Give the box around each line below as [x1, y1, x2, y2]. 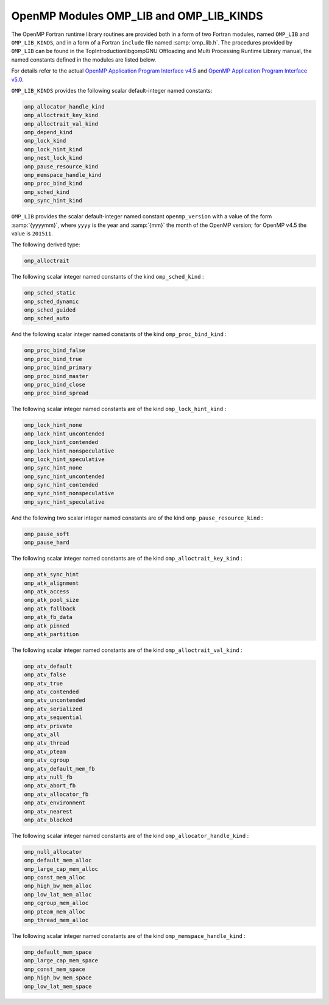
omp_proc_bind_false [24, 347, 85, 354]
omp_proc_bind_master [24, 373, 89, 379]
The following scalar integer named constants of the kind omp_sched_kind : [11, 273, 204, 281]
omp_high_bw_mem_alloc [24, 882, 92, 890]
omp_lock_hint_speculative [24, 456, 105, 463]
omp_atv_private [24, 723, 73, 729]
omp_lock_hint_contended [24, 439, 99, 446]
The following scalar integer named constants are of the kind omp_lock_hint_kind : [11, 406, 227, 413]
